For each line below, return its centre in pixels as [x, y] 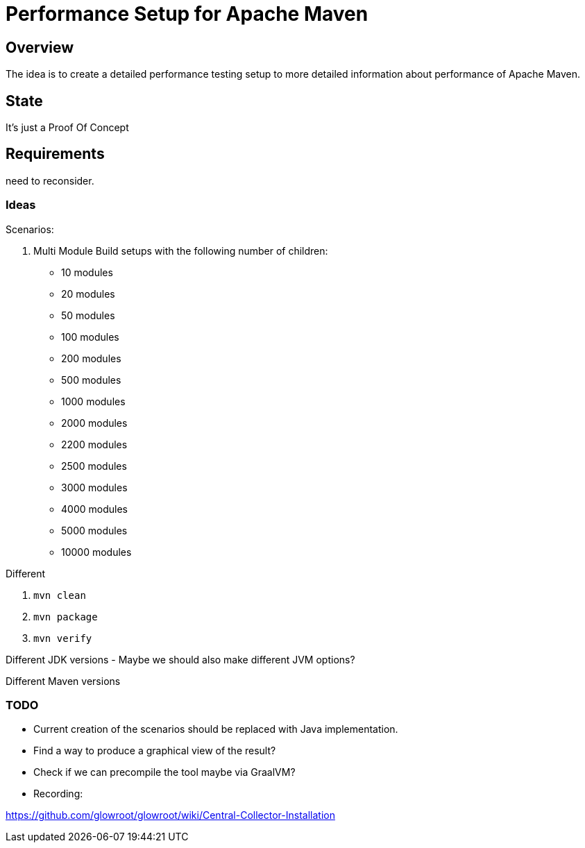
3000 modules [94, 487]
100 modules [90, 337]
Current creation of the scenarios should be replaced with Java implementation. [216, 729]
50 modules [88, 315]
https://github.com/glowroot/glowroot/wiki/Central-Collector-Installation [170, 815]
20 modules [88, 294]
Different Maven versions [63, 681]
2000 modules [94, 423]
